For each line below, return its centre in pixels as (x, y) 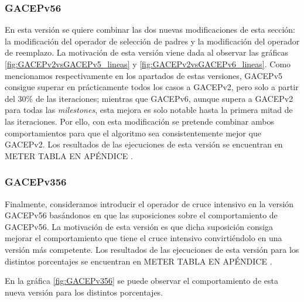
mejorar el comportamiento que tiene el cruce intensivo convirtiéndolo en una (144, 238)
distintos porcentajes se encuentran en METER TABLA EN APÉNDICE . (139, 261)
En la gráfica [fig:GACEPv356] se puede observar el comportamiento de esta (141, 281)
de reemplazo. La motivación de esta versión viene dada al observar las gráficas (147, 52)
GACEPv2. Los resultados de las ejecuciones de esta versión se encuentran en (144, 144)
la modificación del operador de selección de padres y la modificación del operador (152, 41)
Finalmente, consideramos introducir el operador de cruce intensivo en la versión (149, 203)
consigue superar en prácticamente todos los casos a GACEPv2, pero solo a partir (152, 87)
